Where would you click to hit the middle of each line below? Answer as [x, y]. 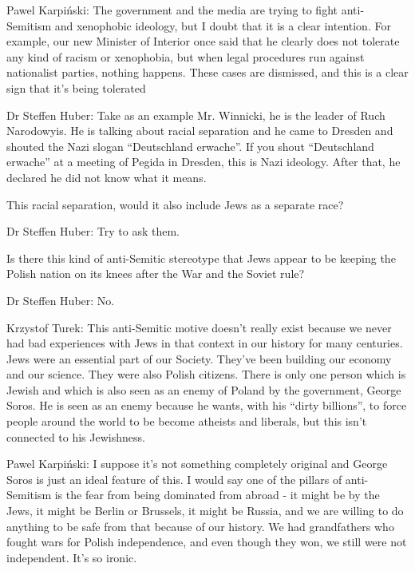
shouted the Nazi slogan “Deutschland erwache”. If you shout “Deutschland [190, 146]
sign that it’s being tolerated [76, 87]
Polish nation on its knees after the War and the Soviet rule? [156, 274]
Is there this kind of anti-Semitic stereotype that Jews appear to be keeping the [201, 258]
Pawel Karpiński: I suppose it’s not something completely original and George [197, 464]
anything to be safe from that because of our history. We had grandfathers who [200, 526]
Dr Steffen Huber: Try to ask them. [93, 231]
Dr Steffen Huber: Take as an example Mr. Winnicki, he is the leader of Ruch [196, 115]
